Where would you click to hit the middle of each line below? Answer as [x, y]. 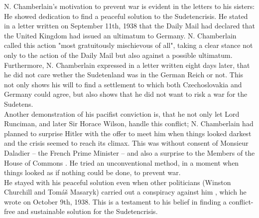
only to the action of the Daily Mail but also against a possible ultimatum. [118, 55]
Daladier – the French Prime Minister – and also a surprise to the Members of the [129, 152]
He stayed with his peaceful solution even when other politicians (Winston [118, 182]
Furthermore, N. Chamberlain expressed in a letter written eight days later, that [127, 65]
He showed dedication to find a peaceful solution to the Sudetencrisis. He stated [126, 16]
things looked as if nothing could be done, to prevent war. [92, 172]
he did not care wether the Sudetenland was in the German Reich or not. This [124, 75]
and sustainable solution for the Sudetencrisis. [87, 211]
